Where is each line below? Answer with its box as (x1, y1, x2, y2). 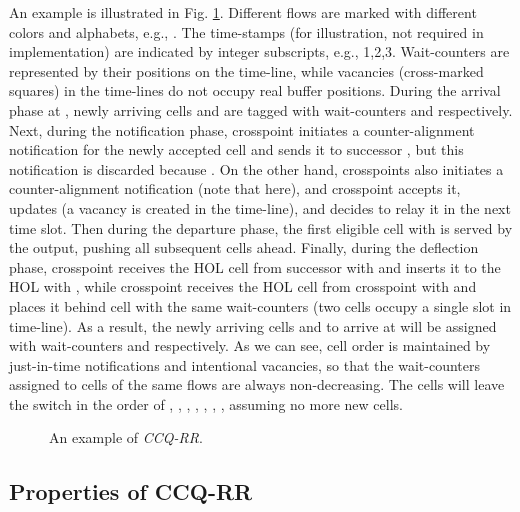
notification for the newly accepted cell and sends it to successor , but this (9, 139, 464, 160)
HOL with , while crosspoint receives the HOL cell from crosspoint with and (9, 276, 477, 297)
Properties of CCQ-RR (9, 476, 253, 507)
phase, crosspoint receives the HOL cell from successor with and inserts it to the (9, 256, 501, 277)
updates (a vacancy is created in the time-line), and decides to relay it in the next (9, 197, 511, 218)
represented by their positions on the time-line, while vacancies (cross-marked (9, 60, 484, 81)
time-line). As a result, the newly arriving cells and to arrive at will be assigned (9, 315, 497, 336)
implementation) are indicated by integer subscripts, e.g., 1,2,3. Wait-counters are (9, 41, 510, 62)
